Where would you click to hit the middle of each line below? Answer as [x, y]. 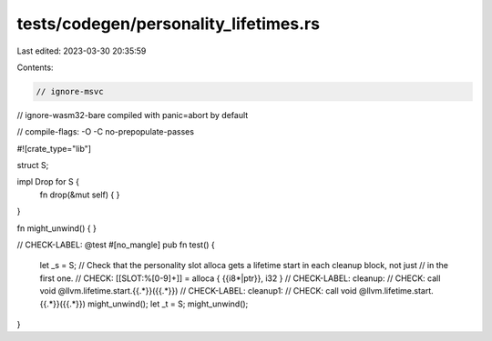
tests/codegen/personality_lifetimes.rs [169, 24]
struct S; [33, 165]
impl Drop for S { [48, 182]
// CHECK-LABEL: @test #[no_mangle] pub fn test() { [116, 245]
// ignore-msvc [70, 91]
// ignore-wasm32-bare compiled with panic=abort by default [133, 115]
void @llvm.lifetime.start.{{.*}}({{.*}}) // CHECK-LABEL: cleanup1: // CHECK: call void [198, 291]
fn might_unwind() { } [57, 228]
